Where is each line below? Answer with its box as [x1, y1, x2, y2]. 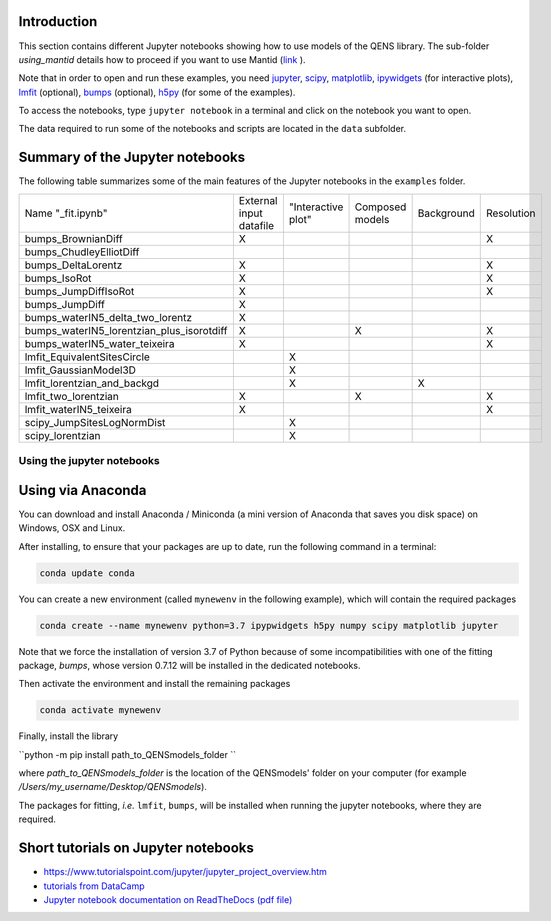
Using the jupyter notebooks [18, 454, 160, 468]
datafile [238, 218, 275, 232]
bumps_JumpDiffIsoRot [24, 284, 135, 298]
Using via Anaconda [18, 481, 147, 499]
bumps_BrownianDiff [24, 231, 124, 245]
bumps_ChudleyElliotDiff [24, 245, 140, 259]
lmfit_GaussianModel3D [24, 363, 137, 377]
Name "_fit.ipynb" [24, 206, 108, 220]
